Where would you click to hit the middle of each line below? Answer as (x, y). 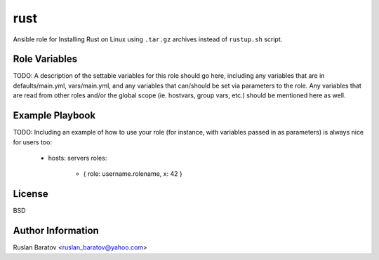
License (31, 194)
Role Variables (45, 59)
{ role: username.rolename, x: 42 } (133, 174)
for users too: (33, 142)
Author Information (56, 231)
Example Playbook (54, 116)
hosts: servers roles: (78, 158)
